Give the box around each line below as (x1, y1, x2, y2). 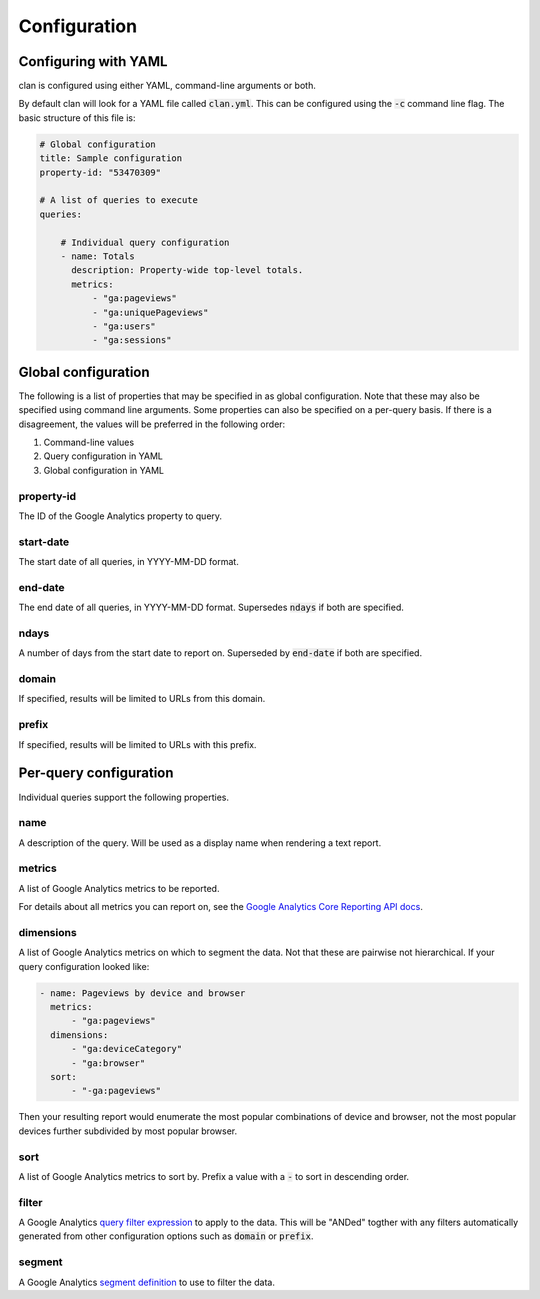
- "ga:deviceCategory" (71, 1043, 183, 1055)
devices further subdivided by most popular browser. (18, 1125, 238, 1137)
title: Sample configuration (39, 153, 183, 164)
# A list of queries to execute (39, 195, 199, 206)
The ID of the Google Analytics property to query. (18, 510, 223, 522)
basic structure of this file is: (18, 111, 136, 124)
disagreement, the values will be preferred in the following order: (18, 418, 286, 430)
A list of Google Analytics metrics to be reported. (18, 882, 220, 894)
